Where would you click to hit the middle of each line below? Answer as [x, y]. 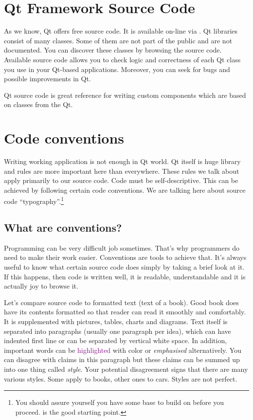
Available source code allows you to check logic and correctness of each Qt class [122, 59]
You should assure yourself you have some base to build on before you [120, 402]
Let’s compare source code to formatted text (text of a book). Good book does [121, 302]
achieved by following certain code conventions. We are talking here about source [125, 190]
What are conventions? [63, 228]
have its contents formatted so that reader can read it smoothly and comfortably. [125, 312]
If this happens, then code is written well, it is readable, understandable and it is [125, 276]
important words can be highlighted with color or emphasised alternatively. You [123, 350]
